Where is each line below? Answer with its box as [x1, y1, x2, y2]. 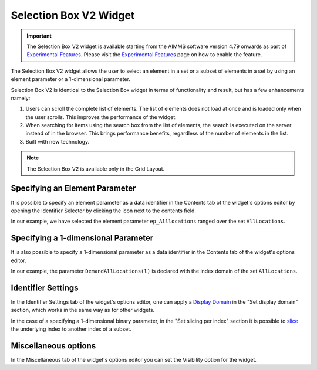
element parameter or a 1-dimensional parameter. [11, 76, 130, 83]
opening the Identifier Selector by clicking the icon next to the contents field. [11, 207, 196, 214]
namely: [11, 94, 31, 101]
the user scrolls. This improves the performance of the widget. [25, 113, 177, 120]
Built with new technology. [25, 138, 90, 145]
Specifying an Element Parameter [11, 184, 136, 194]
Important [26, 32, 52, 39]
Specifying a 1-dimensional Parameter [11, 233, 154, 243]
